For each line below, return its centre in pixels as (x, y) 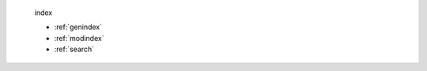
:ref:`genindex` (78, 27)
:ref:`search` (74, 49)
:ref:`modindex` (79, 38)
